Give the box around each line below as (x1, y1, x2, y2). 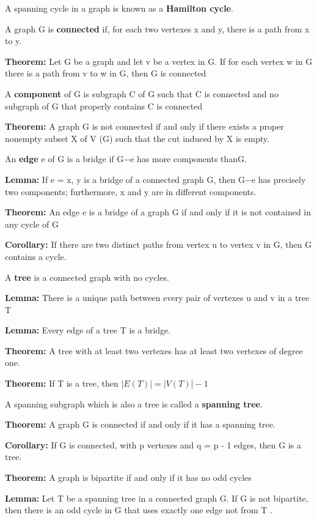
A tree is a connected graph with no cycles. (5, 270, 169, 283)
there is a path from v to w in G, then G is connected (5, 67, 206, 80)
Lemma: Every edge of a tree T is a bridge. (5, 324, 171, 336)
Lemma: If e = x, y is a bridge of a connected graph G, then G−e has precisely (5, 173, 306, 185)
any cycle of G (5, 217, 59, 230)
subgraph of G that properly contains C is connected (5, 99, 203, 112)
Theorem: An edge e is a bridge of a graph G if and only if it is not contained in (5, 206, 312, 218)
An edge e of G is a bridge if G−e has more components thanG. (5, 152, 247, 165)
